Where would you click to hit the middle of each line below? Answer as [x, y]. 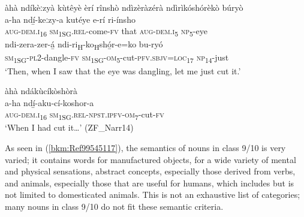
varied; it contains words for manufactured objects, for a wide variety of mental [151, 159]
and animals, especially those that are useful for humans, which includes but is [150, 183]
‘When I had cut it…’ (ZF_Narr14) [69, 127]
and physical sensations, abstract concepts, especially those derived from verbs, [150, 171]
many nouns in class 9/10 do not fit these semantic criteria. [114, 207]
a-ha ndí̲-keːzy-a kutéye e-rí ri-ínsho [70, 19]
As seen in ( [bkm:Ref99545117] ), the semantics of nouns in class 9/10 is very [145, 148]
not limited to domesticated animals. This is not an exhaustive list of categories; [153, 195]
